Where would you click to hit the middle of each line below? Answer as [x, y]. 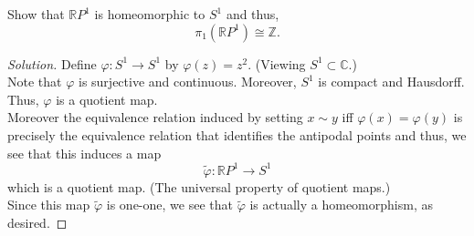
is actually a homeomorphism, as [341, 205]
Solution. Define [52, 63]
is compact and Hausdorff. [391, 82]
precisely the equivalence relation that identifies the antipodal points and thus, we [237, 134]
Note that [35, 82]
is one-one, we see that [169, 205]
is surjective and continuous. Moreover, [187, 82]
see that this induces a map [84, 153]
